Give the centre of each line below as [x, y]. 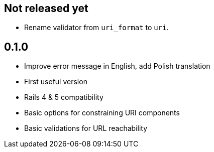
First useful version [56, 82]
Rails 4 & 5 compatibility [64, 97]
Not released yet [46, 8]
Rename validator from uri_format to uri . [96, 28]
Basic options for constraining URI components [102, 113]
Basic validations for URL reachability [86, 128]
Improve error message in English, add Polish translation [117, 66]
